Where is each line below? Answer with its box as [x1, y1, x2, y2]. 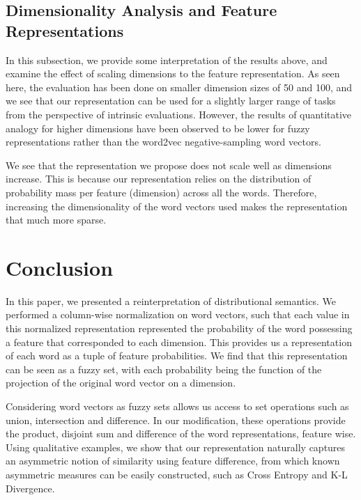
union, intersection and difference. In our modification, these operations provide [6, 412, 346, 427]
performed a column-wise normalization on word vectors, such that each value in [6, 307, 350, 322]
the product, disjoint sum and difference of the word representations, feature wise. [6, 426, 356, 441]
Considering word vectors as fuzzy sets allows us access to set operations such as [6, 399, 349, 413]
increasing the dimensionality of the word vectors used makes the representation [6, 198, 348, 213]
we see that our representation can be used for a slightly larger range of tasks [6, 93, 336, 108]
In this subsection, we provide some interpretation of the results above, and [6, 52, 328, 67]
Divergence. [6, 481, 55, 495]
